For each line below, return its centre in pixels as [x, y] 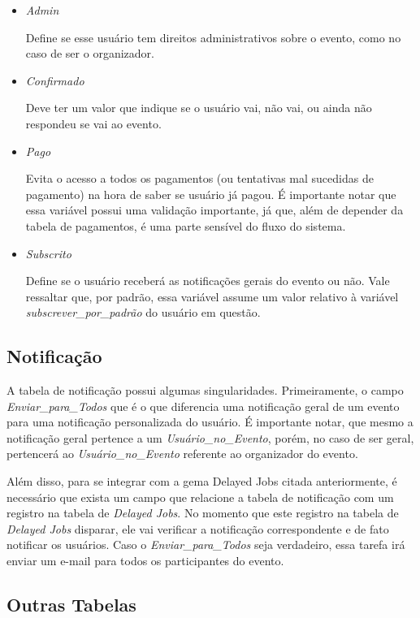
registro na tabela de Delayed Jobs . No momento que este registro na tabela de [203, 513]
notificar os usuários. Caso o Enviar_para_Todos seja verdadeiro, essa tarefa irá [206, 545]
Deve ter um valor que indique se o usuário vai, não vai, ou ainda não [199, 108]
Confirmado [55, 80]
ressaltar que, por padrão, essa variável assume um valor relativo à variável [212, 296]
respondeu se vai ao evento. [93, 123]
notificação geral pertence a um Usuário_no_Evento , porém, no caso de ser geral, [210, 437]
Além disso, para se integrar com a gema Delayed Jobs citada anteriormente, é [202, 481]
